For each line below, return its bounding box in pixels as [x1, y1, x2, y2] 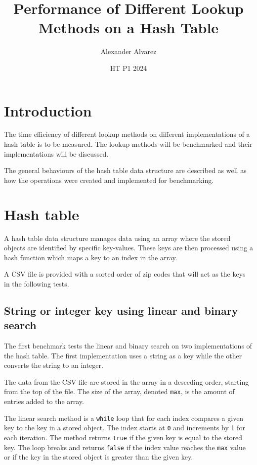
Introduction [4, 100, 92, 120]
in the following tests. [4, 278, 69, 289]
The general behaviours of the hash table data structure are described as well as [4, 165, 247, 175]
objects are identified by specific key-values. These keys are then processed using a [4, 242, 253, 253]
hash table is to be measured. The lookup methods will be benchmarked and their [4, 139, 253, 149]
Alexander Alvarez [100, 46, 157, 57]
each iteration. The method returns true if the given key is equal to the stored [4, 432, 243, 443]
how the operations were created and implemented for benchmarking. [4, 174, 214, 185]
